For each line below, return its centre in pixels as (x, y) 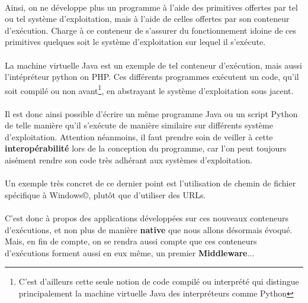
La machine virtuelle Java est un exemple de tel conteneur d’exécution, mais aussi (153, 65)
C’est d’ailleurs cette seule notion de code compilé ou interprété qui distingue (159, 281)
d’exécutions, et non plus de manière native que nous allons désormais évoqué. (149, 229)
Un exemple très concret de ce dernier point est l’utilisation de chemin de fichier (150, 183)
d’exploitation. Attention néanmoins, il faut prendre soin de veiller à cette (139, 136)
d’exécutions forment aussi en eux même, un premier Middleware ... (130, 252)
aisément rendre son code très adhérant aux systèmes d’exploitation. (129, 159)
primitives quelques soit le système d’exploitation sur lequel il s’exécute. (135, 42)
